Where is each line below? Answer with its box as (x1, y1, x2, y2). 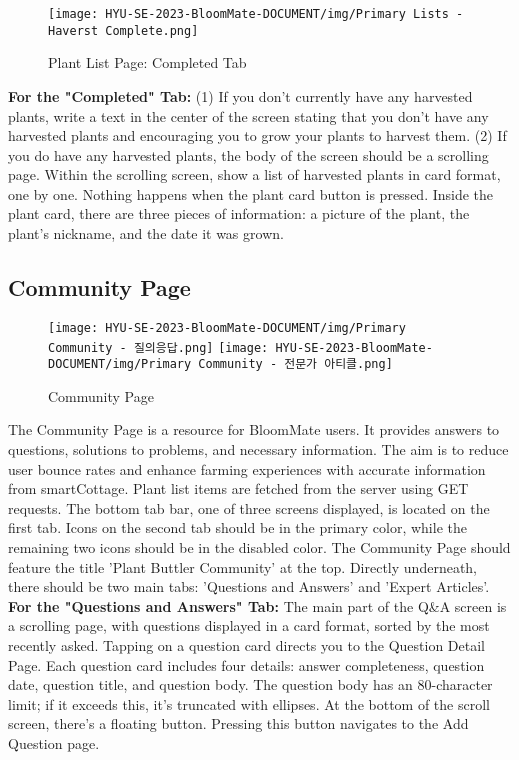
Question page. (8, 732, 100, 753)
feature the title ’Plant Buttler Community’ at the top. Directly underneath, (8, 556, 477, 577)
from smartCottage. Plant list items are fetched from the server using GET (8, 478, 469, 499)
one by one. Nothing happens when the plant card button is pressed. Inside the (8, 183, 494, 204)
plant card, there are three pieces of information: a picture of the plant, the (8, 203, 470, 224)
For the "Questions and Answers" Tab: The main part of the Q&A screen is (8, 595, 507, 616)
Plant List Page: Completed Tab (48, 52, 247, 73)
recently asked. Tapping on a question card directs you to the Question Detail (8, 634, 486, 655)
